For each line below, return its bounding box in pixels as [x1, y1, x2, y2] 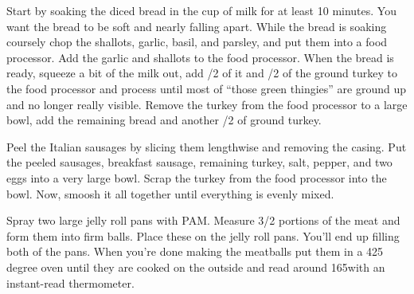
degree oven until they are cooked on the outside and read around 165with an [6, 258, 385, 275]
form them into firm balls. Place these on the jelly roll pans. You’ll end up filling [6, 227, 400, 244]
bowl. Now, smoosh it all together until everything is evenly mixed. [6, 185, 334, 202]
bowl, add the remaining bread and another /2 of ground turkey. [6, 112, 322, 128]
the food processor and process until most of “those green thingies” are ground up [6, 80, 407, 96]
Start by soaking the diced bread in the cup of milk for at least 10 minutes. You [6, 2, 396, 18]
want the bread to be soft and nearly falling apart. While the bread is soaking [6, 18, 387, 34]
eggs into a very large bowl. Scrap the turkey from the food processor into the [6, 169, 387, 186]
